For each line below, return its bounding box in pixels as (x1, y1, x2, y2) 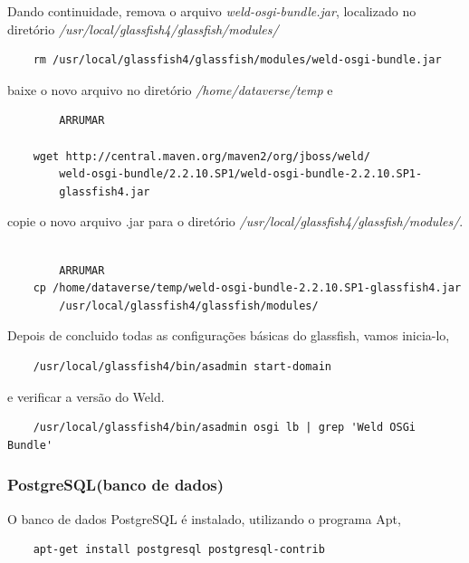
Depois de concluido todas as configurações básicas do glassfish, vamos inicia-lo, (7, 326, 450, 345)
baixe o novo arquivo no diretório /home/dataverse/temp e (7, 80, 333, 99)
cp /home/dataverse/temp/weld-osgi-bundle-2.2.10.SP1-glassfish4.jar (33, 281, 462, 295)
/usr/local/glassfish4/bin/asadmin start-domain (33, 359, 331, 373)
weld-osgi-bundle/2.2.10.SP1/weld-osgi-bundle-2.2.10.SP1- (59, 167, 423, 181)
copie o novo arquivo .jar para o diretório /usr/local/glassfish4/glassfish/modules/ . (7, 212, 464, 231)
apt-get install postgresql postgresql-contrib (33, 543, 325, 557)
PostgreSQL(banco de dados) (7, 473, 225, 496)
